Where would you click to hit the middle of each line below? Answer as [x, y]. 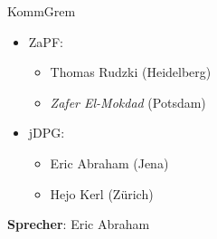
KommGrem [42, 11]
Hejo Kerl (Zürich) [102, 193]
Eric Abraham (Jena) [109, 163]
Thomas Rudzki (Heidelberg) [131, 72]
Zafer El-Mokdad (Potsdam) [128, 102]
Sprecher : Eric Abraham [79, 224]
